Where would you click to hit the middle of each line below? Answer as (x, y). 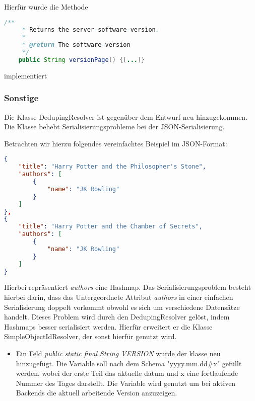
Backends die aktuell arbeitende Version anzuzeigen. (97, 393)
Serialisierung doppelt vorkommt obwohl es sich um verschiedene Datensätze (122, 307)
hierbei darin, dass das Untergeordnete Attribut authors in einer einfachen (119, 297)
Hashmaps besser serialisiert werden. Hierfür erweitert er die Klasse (108, 326)
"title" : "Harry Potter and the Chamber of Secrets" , (110, 227)
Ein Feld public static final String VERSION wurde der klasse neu (118, 353)
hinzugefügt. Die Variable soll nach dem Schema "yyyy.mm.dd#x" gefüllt (129, 363)
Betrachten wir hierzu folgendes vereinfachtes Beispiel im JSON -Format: (116, 143)
